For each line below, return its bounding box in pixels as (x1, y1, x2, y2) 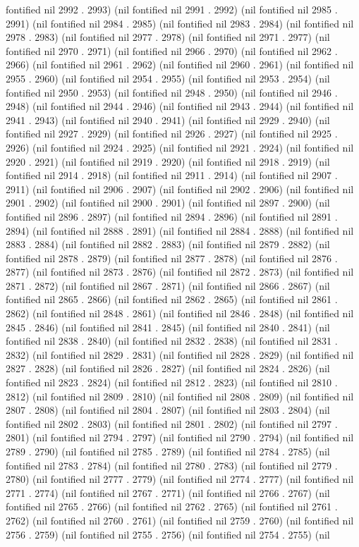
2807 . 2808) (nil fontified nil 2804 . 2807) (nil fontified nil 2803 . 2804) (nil (6, 402, 330, 417)
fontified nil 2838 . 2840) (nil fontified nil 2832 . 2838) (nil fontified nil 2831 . (6, 333, 338, 348)
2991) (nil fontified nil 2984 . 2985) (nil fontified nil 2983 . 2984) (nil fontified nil (6, 16, 354, 30)
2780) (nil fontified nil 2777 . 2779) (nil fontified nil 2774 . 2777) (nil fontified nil (6, 472, 354, 486)
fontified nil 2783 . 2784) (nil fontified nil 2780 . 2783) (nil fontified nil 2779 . (6, 457, 338, 472)
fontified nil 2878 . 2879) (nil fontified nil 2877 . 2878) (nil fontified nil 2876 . (6, 250, 338, 265)
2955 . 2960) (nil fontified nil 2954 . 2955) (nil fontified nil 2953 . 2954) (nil (6, 70, 330, 85)
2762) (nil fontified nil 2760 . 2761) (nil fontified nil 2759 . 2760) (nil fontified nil (6, 512, 354, 527)
